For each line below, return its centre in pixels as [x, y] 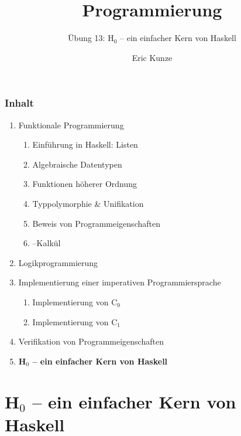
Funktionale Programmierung [71, 125]
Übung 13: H [91, 38]
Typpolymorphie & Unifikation [88, 203]
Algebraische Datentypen [77, 164]
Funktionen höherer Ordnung [85, 184]
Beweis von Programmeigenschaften [96, 223]
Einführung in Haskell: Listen [85, 144]
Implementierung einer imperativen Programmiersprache [120, 282]
